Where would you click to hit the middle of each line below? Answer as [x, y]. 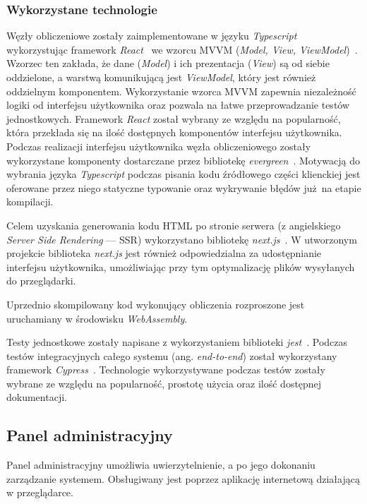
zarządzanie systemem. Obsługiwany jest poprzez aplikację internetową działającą [183, 478]
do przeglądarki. [41, 281]
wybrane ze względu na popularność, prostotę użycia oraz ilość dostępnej [164, 383]
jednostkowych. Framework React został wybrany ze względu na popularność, [174, 118]
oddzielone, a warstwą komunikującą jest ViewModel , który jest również [161, 77]
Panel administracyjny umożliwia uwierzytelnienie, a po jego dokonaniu [161, 465]
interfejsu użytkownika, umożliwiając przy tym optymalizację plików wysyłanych [181, 266]
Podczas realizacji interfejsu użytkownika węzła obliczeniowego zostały [159, 146]
